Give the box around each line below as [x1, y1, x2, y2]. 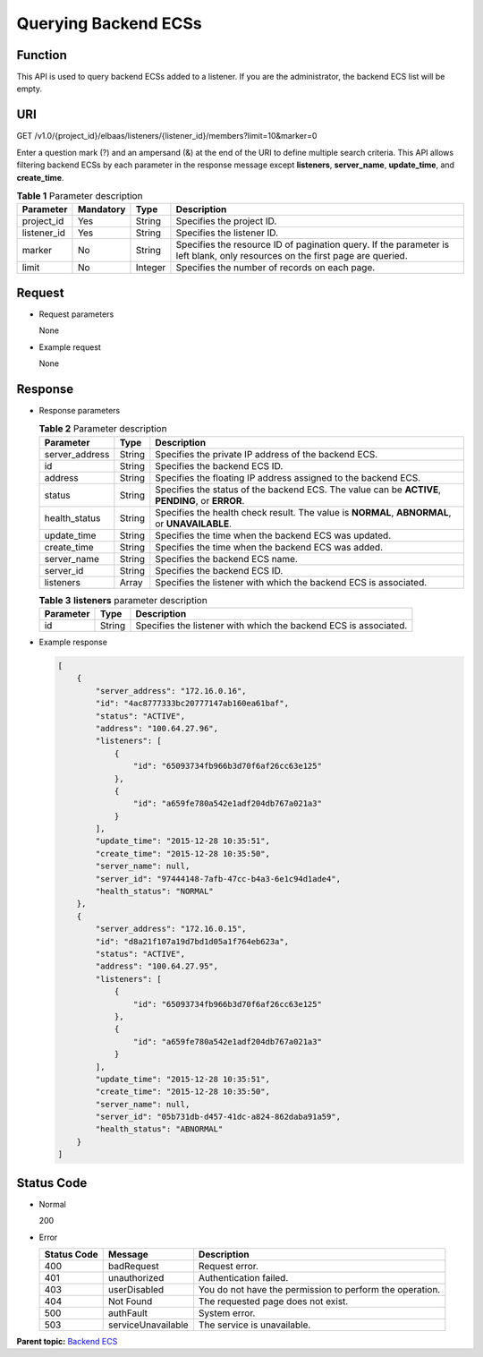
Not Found [107, 1294, 153, 1307]
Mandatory [77, 203, 126, 216]
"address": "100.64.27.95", [95, 961, 219, 971]
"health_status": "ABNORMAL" [95, 1124, 224, 1134]
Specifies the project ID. [175, 215, 277, 227]
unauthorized [107, 1271, 165, 1284]
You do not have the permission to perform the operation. [198, 1283, 441, 1295]
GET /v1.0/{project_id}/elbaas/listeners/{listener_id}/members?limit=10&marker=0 [16, 131, 318, 141]
